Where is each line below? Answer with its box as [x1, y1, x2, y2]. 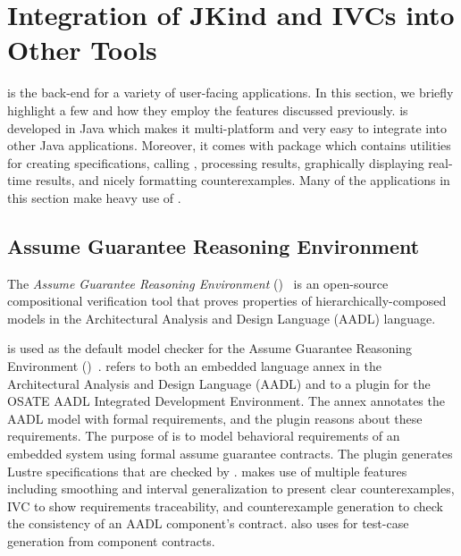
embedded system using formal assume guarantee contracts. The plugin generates [7, 444, 453, 463]
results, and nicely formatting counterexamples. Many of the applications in [35, 171, 450, 190]
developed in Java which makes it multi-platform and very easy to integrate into [7, 118, 448, 137]
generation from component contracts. [7, 531, 215, 550]
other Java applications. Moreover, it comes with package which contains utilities [7, 136, 451, 155]
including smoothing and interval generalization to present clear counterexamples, [7, 479, 455, 498]
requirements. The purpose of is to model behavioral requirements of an [7, 426, 400, 445]
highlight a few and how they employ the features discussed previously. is [7, 100, 408, 119]
